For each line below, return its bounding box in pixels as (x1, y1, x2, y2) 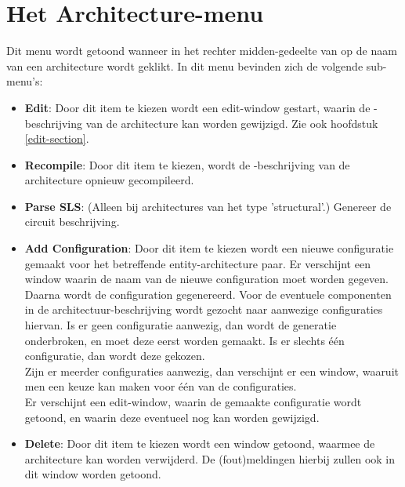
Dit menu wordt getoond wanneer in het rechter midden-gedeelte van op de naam (6, 42, 397, 59)
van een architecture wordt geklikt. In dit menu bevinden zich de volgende (6, 57, 363, 74)
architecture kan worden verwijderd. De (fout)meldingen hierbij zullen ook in (24, 450, 396, 467)
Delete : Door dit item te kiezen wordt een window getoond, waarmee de (24, 435, 375, 452)
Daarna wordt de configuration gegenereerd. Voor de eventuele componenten (24, 285, 392, 302)
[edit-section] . (24, 130, 89, 147)
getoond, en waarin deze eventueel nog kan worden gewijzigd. (24, 409, 320, 425)
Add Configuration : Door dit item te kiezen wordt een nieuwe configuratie (24, 240, 394, 256)
